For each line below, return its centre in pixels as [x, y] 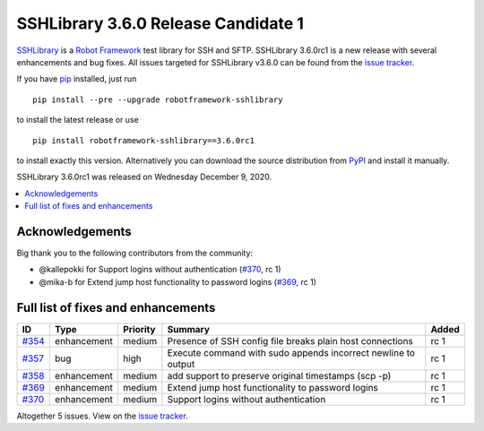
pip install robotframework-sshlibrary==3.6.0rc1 [144, 140]
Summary [189, 329]
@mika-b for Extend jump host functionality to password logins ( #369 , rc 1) [178, 281]
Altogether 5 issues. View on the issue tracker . [102, 416]
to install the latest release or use [78, 120]
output [181, 364]
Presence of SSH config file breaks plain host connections [290, 340]
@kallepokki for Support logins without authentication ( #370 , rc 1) [160, 270]
